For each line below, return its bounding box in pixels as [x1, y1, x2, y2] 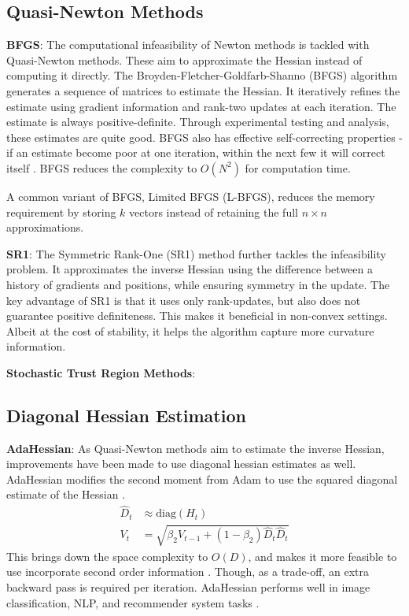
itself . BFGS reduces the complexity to [6, 159, 197, 176]
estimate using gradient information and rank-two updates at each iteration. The [6, 98, 396, 114]
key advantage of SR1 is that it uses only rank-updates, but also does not [6, 291, 361, 308]
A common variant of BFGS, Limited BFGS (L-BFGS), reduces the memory [6, 187, 375, 204]
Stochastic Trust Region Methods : [6, 364, 196, 380]
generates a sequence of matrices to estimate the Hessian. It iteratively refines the [6, 82, 400, 98]
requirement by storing [6, 203, 116, 220]
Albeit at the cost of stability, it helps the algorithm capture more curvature [6, 322, 374, 339]
